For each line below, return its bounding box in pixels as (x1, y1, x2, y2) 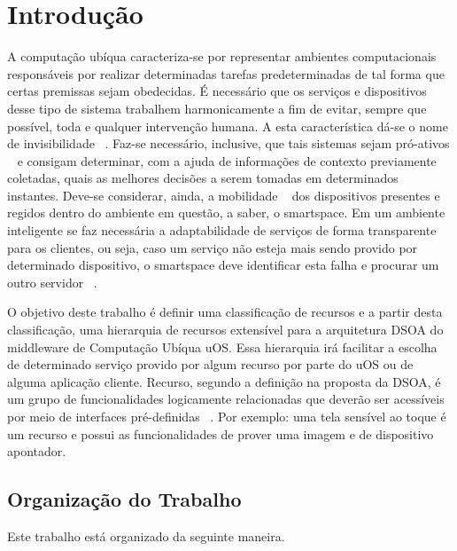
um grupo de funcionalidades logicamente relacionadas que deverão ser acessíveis (7, 390, 445, 408)
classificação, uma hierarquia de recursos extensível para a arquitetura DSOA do (7, 320, 444, 339)
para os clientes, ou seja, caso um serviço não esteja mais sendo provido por (7, 238, 418, 256)
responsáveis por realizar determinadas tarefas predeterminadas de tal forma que (7, 64, 445, 83)
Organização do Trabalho (7, 485, 242, 513)
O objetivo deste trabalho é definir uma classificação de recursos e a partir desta (7, 303, 443, 321)
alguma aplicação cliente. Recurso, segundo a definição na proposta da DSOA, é (7, 372, 441, 390)
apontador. (7, 442, 66, 460)
